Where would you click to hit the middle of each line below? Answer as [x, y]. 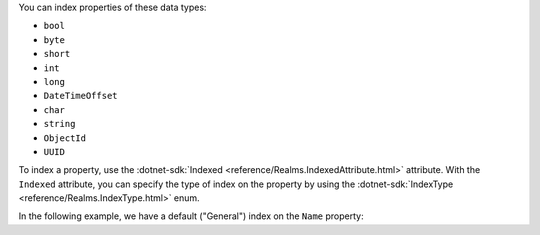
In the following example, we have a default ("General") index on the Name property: [191, 216]
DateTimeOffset [81, 96]
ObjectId [65, 138]
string [59, 124]
